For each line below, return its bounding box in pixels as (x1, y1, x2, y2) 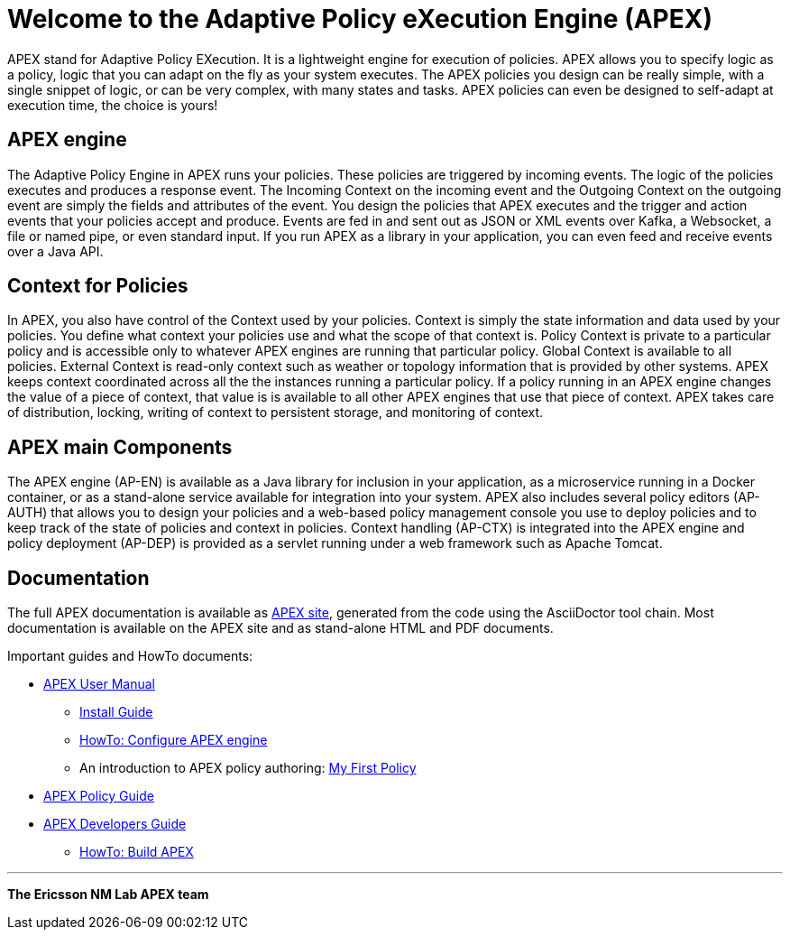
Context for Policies (7, 274, 188, 298)
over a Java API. (7, 243, 104, 259)
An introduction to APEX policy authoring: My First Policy (79, 760, 417, 776)
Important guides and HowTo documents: (7, 648, 253, 664)
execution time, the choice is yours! (7, 97, 218, 113)
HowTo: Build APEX (79, 844, 194, 860)
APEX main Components (7, 435, 233, 459)
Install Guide (79, 704, 153, 720)
